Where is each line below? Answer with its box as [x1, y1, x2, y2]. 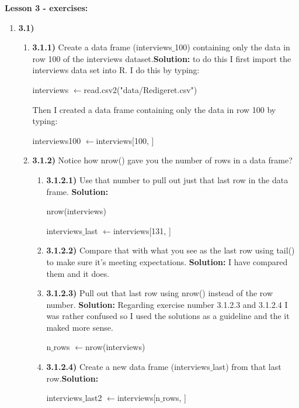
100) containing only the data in [175, 41, 290, 53]
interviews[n [117, 392, 161, 404]
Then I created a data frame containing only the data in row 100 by [32, 103, 276, 115]
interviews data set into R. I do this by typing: [32, 64, 200, 76]
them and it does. [46, 267, 110, 279]
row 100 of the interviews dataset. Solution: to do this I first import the [32, 52, 291, 64]
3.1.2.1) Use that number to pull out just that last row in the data [46, 173, 288, 186]
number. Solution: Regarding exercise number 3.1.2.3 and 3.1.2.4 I [46, 298, 288, 310]
